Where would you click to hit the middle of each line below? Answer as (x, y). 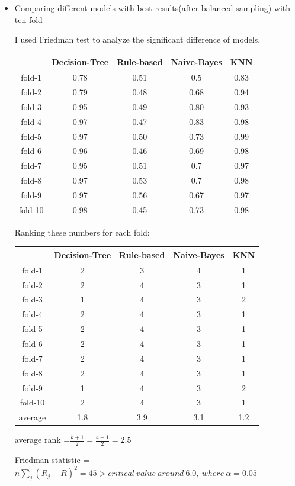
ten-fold (28, 19)
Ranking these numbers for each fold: (82, 232)
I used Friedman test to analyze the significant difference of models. (137, 39)
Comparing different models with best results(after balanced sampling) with (153, 8)
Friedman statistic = (52, 460)
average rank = (42, 440)
